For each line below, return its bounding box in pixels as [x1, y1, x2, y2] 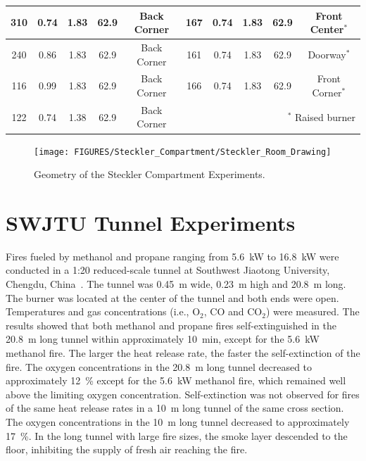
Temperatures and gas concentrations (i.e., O [6, 304, 201, 319]
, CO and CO [203, 304, 263, 319]
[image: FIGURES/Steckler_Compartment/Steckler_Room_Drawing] [34, 146, 332, 157]
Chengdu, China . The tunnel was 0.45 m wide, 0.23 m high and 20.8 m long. [6, 277, 346, 291]
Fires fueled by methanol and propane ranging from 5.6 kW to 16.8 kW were [6, 248, 339, 263]
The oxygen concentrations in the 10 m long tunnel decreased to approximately [6, 415, 350, 429]
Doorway [308, 46, 346, 61]
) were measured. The [265, 304, 360, 319]
